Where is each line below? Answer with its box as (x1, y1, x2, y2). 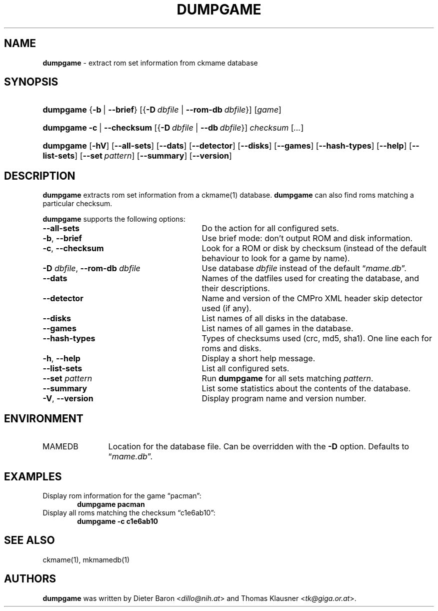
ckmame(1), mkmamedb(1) (42, 555, 130, 564)
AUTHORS (4, 572, 56, 585)
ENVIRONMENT (4, 412, 83, 425)
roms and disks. (201, 343, 261, 354)
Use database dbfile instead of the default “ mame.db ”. (201, 263, 406, 274)
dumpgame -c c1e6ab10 (77, 516, 158, 525)
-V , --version (42, 393, 93, 404)
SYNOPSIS (4, 76, 58, 89)
